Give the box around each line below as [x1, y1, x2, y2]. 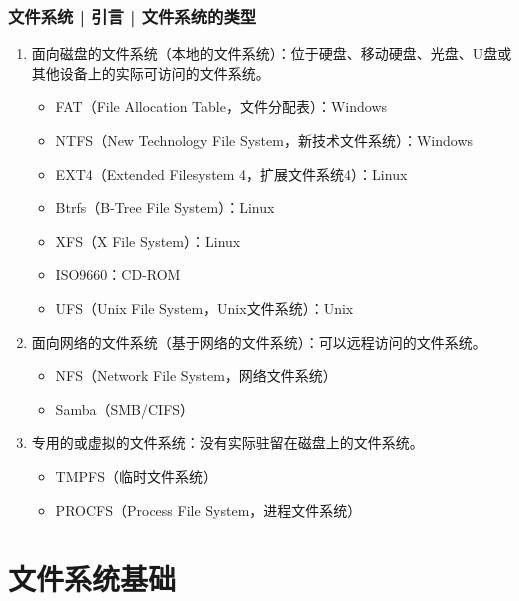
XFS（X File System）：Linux [55, 230, 241, 251]
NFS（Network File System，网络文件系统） [55, 365, 337, 386]
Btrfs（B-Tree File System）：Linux [55, 197, 275, 218]
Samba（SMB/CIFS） [55, 398, 195, 419]
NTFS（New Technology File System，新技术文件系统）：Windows [55, 130, 474, 150]
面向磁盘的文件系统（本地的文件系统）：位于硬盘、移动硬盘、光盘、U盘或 [31, 43, 512, 64]
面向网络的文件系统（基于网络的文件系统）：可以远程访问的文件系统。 [31, 331, 487, 352]
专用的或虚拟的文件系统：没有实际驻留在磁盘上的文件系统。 [31, 432, 424, 453]
